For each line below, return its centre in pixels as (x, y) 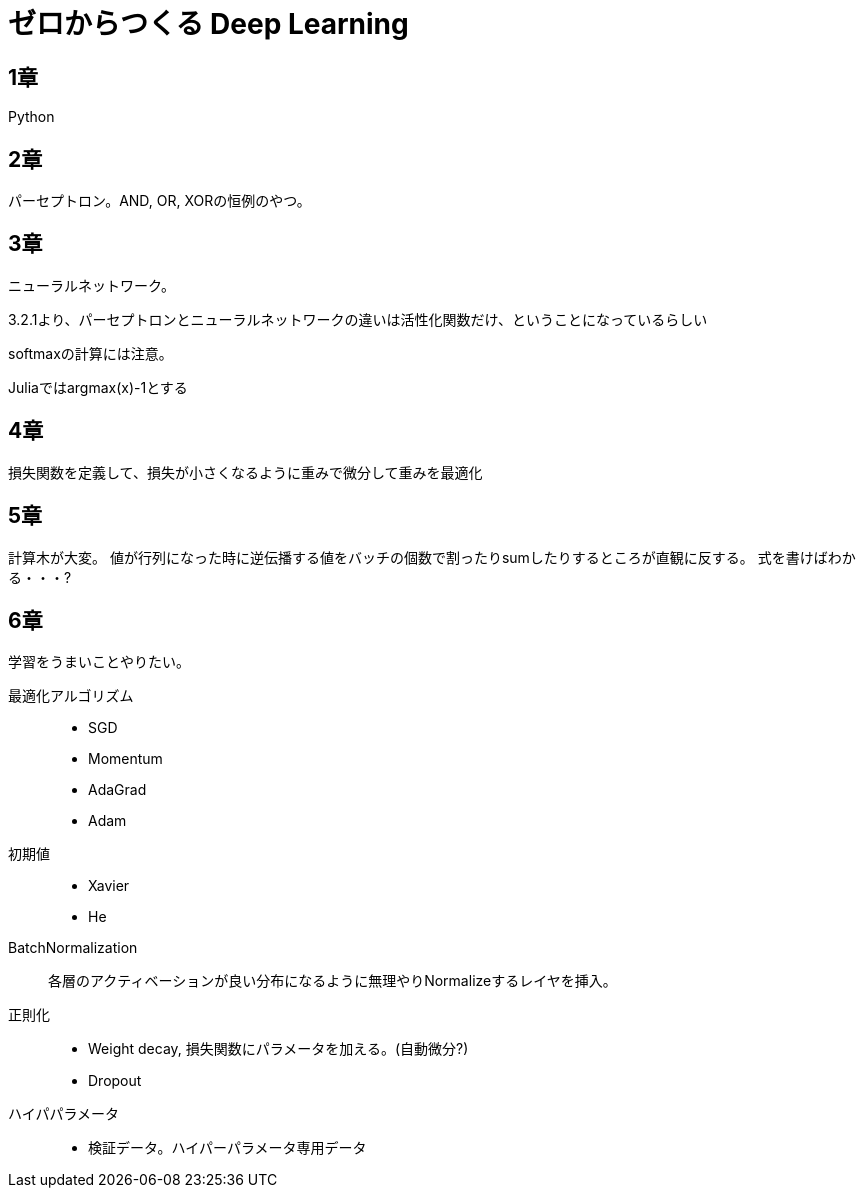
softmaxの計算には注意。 (90, 353)
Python (31, 117)
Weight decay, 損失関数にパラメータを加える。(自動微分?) (278, 1049)
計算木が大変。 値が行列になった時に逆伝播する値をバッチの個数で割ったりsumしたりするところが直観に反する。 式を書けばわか (432, 557)
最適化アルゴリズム (71, 696)
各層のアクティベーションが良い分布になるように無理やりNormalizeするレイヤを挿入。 (332, 981)
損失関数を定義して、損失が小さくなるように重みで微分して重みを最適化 (245, 472)
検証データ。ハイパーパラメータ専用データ (227, 1148)
